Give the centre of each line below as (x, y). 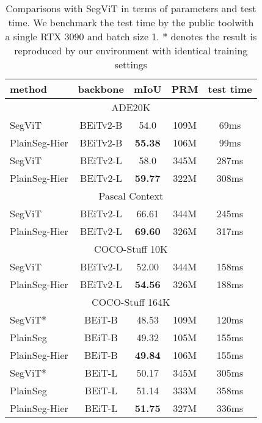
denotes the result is (214, 36)
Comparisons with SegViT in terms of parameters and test (131, 8)
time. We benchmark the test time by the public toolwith (131, 22)
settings (131, 64)
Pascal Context (131, 196)
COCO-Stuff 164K (131, 302)
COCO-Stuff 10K (131, 249)
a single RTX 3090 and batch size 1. (82, 36)
